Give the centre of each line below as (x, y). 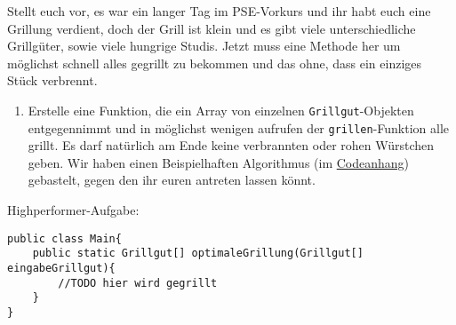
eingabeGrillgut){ (61, 268)
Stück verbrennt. (52, 80)
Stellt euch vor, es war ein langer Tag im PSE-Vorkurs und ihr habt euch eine (219, 11)
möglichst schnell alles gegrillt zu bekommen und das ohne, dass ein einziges (215, 63)
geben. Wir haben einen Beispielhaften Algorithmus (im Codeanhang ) (219, 162)
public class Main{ (64, 238)
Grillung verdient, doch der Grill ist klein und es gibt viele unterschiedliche (212, 28)
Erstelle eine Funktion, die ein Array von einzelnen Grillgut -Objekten (221, 110)
